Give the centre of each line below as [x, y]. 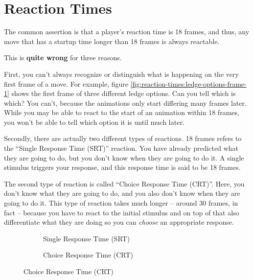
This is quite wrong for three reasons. [63, 58]
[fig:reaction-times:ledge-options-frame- [188, 83]
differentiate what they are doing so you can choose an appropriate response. [119, 222]
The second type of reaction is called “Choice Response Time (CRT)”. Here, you [124, 183]
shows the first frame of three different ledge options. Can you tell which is [124, 93]
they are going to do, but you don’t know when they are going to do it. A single [124, 157]
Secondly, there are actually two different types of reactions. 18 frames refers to [123, 138]
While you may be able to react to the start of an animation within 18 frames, [122, 112]
